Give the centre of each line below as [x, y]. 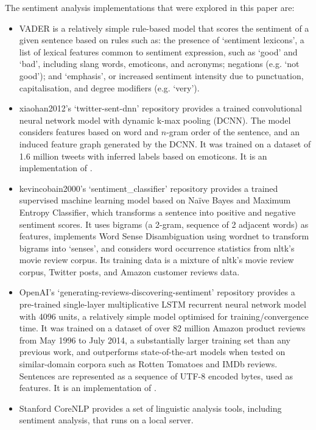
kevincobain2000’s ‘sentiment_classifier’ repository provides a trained [149, 188]
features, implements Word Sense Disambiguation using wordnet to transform [164, 236]
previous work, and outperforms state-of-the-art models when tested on [152, 352]
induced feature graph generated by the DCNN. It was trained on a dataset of [165, 143]
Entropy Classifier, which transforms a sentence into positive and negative [157, 212]
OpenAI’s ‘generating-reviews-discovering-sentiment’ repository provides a [157, 292]
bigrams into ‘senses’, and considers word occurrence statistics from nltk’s [157, 248]
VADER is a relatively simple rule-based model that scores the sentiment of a [164, 28]
